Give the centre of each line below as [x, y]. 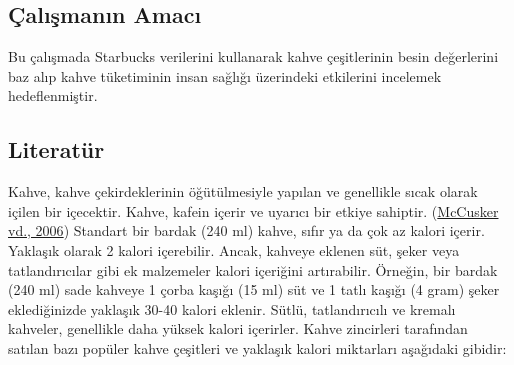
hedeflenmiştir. [53, 95]
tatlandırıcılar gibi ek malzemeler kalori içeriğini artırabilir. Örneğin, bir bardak [253, 269]
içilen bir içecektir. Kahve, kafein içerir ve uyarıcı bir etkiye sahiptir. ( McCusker [253, 210]
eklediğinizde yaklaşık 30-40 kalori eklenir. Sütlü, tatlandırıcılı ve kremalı [232, 308]
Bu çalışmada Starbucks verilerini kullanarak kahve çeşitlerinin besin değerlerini [253, 56]
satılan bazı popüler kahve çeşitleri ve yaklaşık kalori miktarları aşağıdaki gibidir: [257, 347]
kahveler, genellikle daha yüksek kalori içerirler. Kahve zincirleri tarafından [238, 328]
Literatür [56, 149]
